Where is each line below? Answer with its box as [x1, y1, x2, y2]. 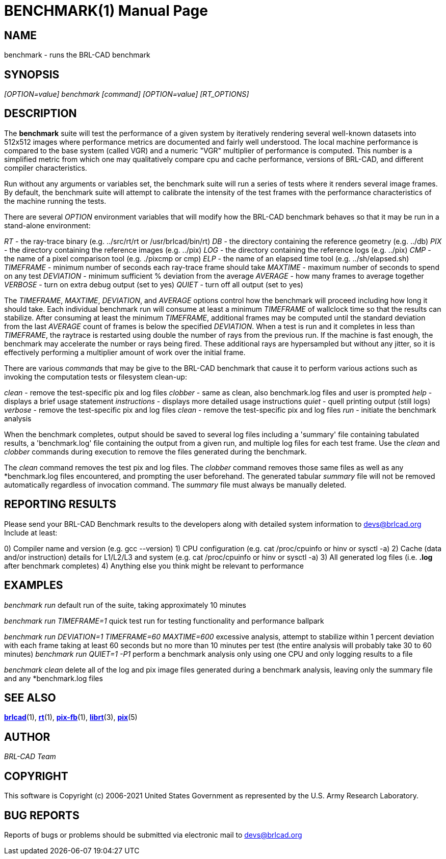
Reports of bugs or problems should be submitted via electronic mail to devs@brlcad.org [4, 830, 302, 839]
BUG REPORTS [4, 809, 80, 822]
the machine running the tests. [4, 196, 107, 205]
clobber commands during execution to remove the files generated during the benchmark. [4, 447, 307, 456]
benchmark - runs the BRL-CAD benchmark [4, 50, 150, 60]
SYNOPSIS [4, 68, 60, 81]
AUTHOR [4, 730, 50, 743]
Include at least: [4, 528, 58, 537]
